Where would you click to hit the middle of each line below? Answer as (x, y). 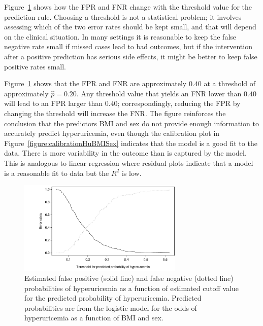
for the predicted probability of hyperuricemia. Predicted (113, 298)
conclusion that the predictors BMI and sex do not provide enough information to (131, 123)
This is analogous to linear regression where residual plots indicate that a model (129, 162)
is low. (131, 173)
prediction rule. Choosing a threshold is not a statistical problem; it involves (123, 16)
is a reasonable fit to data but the (57, 173)
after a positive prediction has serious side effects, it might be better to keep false (131, 56)
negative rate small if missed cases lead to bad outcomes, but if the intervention (128, 46)
